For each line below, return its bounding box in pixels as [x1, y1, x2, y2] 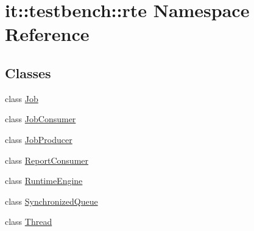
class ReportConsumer [5, 153, 89, 166]
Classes [5, 63, 51, 82]
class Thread [5, 215, 52, 228]
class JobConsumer [5, 112, 76, 125]
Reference [5, 21, 90, 46]
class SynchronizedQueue [5, 194, 98, 207]
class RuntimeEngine [5, 174, 83, 187]
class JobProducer [5, 133, 72, 145]
